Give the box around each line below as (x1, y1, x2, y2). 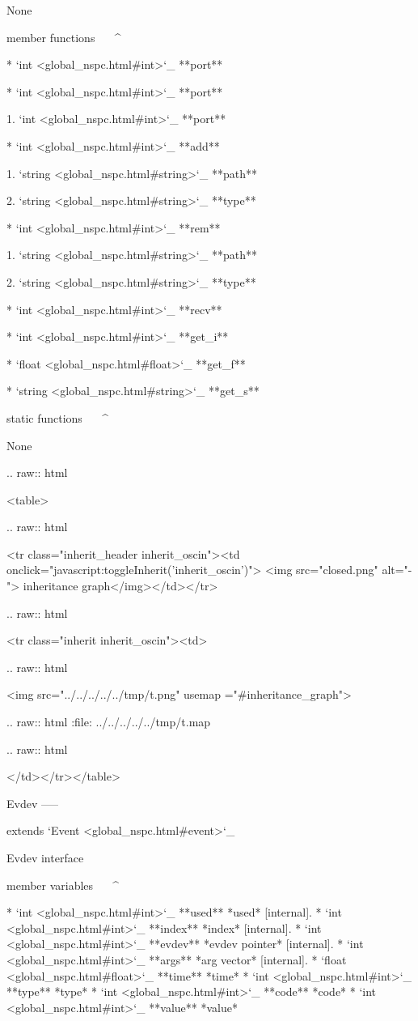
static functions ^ (6, 409, 108, 426)
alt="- (382, 561, 412, 578)
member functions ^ (6, 28, 121, 45)
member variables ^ (6, 876, 120, 893)
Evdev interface (6, 849, 84, 866)
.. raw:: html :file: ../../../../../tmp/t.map (6, 713, 211, 730)
